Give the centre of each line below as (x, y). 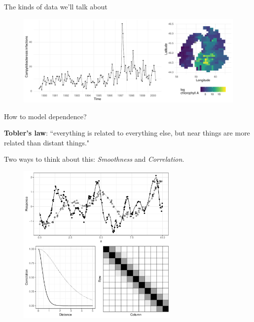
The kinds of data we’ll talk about (56, 6)
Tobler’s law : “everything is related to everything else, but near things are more (127, 133)
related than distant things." (47, 142)
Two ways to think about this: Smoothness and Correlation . (94, 159)
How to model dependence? (45, 116)
